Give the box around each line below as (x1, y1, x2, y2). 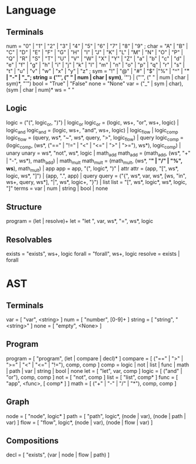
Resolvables (6, 235, 52, 245)
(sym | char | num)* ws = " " (6, 86, 75, 93)
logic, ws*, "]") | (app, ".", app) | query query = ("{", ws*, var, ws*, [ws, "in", (6, 172, 187, 179)
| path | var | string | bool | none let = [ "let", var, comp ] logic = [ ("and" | (6, 367, 182, 374)
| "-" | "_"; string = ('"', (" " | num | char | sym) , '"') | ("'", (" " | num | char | (6, 74, 190, 81)
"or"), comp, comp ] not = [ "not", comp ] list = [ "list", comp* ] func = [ (6, 373, 178, 380)
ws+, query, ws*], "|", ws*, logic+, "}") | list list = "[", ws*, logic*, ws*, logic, (6, 179, 187, 186)
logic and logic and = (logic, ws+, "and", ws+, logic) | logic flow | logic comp (6, 126, 178, 135)
